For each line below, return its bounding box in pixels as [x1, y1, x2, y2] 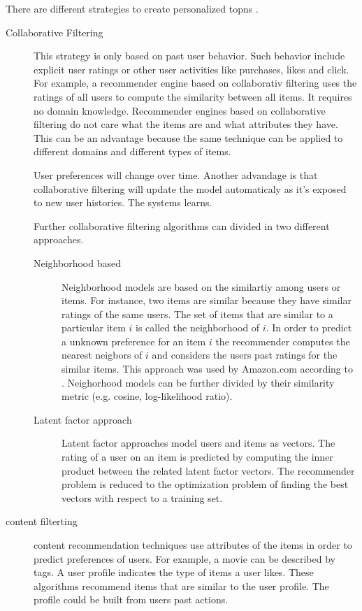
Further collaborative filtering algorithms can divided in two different [34, 218, 330, 233]
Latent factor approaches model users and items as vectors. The [61, 436, 335, 450]
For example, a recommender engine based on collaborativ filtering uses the [34, 76, 357, 90]
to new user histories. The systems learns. [34, 195, 212, 210]
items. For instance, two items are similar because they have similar [61, 293, 352, 308]
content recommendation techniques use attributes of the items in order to [34, 538, 352, 552]
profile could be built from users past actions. [34, 592, 229, 607]
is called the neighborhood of [136, 320, 260, 335]
